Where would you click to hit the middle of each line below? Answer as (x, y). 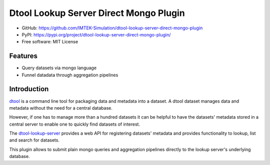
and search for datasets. (34, 140)
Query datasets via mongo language (59, 68)
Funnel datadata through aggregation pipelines (70, 75)
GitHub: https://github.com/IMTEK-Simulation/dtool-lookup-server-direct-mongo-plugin (112, 28)
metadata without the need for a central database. (61, 108)
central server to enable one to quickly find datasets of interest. (74, 124)
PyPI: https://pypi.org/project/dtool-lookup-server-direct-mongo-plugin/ (96, 34)
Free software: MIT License (50, 42)
